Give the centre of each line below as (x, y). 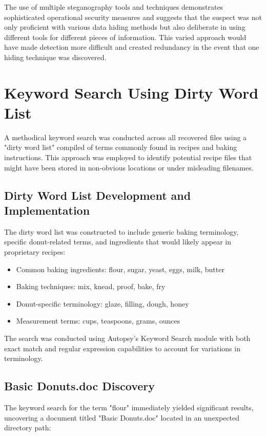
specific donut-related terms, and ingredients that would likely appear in (118, 242)
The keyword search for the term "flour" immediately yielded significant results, (129, 407)
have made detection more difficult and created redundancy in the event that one (132, 47)
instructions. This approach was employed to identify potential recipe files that (128, 157)
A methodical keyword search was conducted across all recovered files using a (126, 137)
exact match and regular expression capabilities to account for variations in (122, 348)
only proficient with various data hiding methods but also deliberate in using (125, 27)
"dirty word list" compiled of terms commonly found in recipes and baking (121, 147)
